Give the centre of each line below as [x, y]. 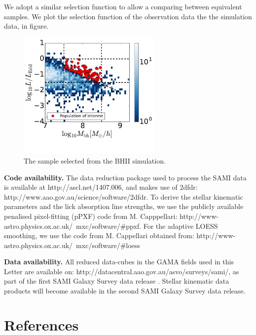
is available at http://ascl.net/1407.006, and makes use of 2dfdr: [101, 187]
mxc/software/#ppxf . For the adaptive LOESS [147, 226]
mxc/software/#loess [108, 245]
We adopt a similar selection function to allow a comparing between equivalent [123, 6]
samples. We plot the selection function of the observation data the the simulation [128, 16]
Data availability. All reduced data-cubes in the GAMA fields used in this [119, 262]
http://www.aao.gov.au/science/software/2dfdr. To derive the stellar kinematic [124, 196]
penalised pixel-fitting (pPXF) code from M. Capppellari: [91, 216]
